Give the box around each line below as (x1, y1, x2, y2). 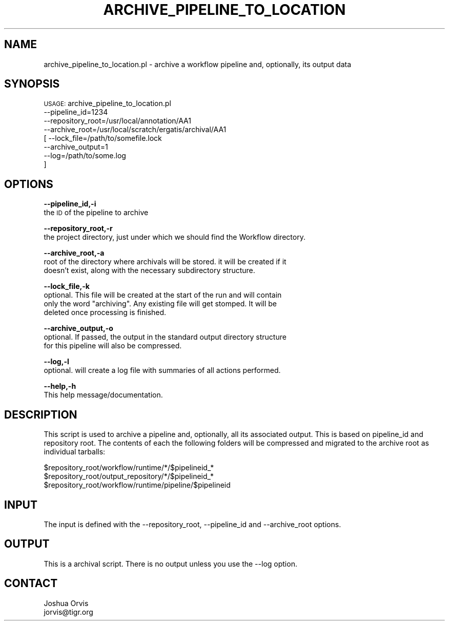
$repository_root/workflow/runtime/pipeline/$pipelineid (44, 481, 231, 490)
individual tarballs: (44, 447, 106, 456)
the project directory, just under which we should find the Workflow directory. (44, 233, 305, 242)
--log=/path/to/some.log (44, 151, 126, 160)
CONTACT (4, 577, 58, 590)
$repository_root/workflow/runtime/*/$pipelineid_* (44, 463, 214, 472)
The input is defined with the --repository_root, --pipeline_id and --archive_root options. (44, 519, 341, 529)
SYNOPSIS (4, 77, 60, 91)
